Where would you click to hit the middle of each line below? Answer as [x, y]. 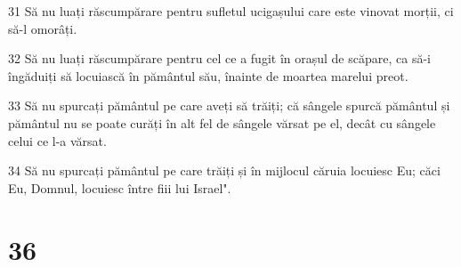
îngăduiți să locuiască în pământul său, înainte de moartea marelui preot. [208, 75]
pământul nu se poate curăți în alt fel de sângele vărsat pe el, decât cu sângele [222, 122]
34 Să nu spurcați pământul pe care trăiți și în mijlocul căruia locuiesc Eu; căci [224, 170]
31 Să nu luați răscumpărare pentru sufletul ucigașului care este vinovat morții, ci [231, 11]
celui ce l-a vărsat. [57, 140]
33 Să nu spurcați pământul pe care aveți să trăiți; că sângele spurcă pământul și [229, 105]
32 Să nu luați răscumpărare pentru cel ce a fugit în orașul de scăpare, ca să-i [219, 58]
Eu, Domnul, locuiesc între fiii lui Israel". [120, 187]
